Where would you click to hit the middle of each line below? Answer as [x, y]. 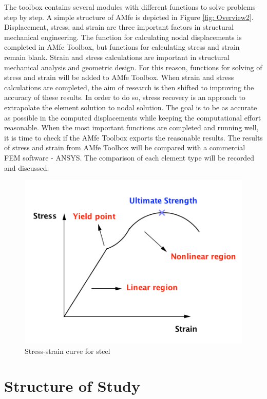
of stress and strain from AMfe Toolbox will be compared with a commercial [125, 147]
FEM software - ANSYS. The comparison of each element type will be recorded [129, 157]
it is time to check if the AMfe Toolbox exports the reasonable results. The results [133, 137]
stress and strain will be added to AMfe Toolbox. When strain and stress [119, 77]
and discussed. [27, 167]
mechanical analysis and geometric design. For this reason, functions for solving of [133, 67]
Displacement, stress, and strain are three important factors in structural [119, 27]
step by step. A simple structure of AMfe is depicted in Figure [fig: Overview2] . [129, 17]
